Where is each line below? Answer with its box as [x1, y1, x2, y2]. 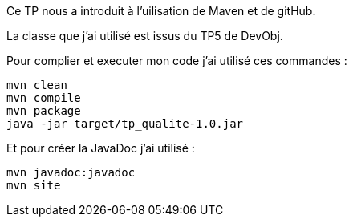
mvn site [6, 179, 61, 192]
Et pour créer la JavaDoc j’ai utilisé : [6, 141, 195, 155]
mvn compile [6, 91, 81, 104]
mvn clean [6, 79, 67, 91]
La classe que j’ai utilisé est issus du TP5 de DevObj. [6, 29, 283, 43]
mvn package [6, 104, 81, 117]
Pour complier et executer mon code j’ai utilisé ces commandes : [6, 54, 347, 67]
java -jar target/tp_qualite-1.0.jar [6, 117, 244, 130]
